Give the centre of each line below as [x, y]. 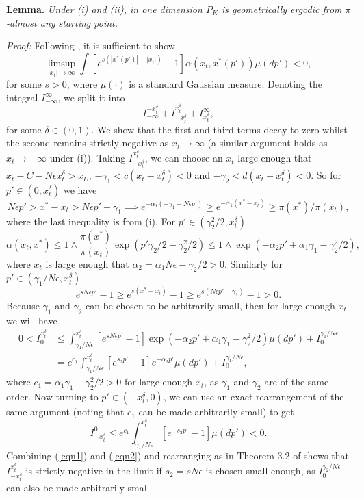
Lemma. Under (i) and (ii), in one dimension [104, 9]
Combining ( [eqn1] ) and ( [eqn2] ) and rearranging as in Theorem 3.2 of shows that [178, 456]
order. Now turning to [52, 397]
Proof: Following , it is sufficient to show [91, 46]
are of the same [297, 382]
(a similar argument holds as [268, 143]
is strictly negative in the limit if [94, 471]
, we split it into [91, 97]
